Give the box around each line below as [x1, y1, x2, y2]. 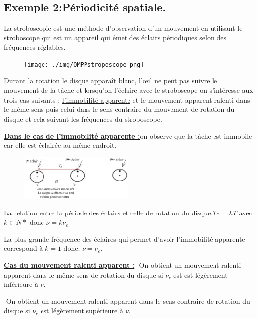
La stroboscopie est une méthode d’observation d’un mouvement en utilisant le [4, 23, 243, 33]
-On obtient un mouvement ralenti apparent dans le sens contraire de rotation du [4, 295, 250, 306]
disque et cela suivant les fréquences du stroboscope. [4, 114, 162, 124]
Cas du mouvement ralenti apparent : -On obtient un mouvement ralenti [4, 260, 241, 270]
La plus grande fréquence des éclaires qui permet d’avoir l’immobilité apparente [4, 233, 245, 244]
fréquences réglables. [4, 42, 66, 52]
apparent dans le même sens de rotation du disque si [4, 269, 163, 280]
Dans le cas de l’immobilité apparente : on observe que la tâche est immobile [4, 130, 252, 141]
